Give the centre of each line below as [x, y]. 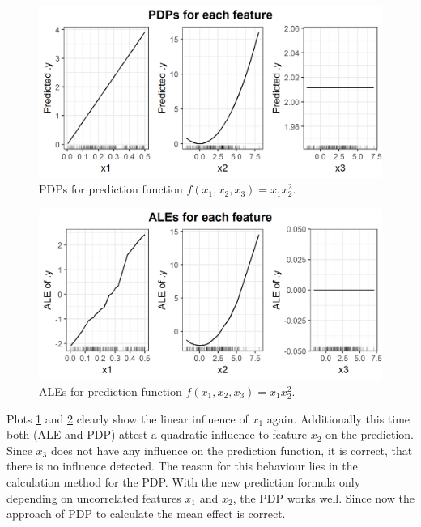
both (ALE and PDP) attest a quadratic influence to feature [157, 434]
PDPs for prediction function [111, 189]
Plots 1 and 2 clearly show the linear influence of [128, 418]
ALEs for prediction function [111, 391]
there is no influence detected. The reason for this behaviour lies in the [182, 466]
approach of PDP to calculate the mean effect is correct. [146, 514]
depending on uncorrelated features [94, 497]
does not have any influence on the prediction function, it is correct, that [232, 450]
